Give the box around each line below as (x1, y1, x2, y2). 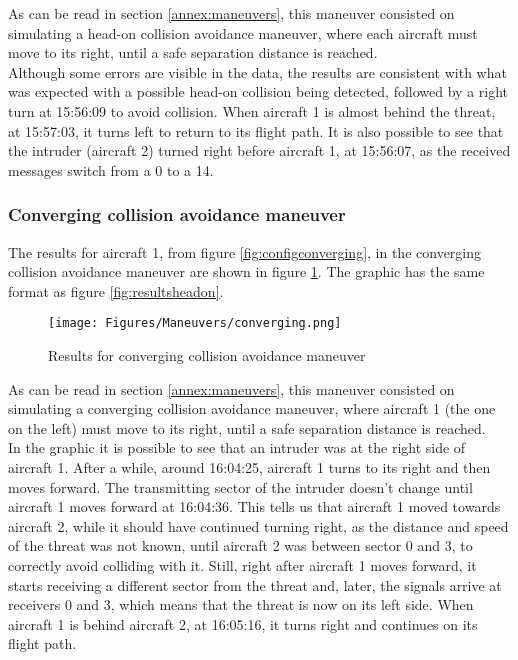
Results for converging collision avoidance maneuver (48, 345, 366, 365)
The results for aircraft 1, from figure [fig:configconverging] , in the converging (8, 241, 482, 262)
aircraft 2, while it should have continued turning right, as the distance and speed (8, 515, 509, 536)
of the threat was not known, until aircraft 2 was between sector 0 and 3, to (8, 535, 473, 556)
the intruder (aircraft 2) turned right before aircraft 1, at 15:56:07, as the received (8, 140, 511, 161)
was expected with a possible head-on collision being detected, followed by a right (8, 81, 509, 102)
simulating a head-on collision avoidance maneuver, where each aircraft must (8, 22, 478, 43)
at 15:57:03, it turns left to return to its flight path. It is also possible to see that (8, 120, 504, 141)
